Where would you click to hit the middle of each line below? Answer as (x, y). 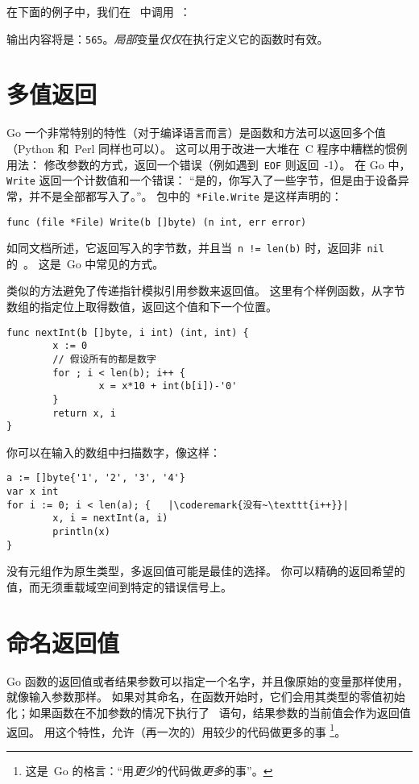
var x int (33, 492)
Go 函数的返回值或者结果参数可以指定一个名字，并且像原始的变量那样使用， (207, 680)
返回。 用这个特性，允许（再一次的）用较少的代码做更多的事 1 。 (176, 730)
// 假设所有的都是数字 (104, 359)
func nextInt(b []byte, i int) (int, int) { (128, 332)
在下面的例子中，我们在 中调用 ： (99, 11)
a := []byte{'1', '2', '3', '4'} (96, 478)
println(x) (81, 532)
